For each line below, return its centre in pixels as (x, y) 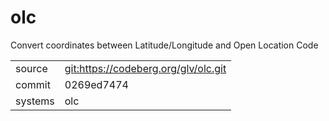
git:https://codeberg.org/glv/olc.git (145, 68)
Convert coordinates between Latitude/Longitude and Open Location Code (164, 45)
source (31, 68)
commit (33, 84)
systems (35, 101)
